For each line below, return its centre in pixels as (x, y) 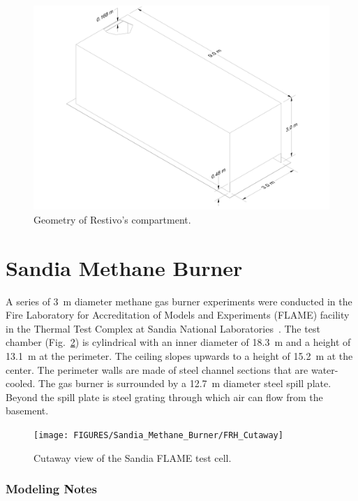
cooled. (21, 383)
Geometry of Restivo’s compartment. (112, 219)
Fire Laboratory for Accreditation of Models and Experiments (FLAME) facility (178, 315)
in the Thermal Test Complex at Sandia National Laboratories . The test (163, 328)
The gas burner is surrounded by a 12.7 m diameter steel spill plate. (185, 383)
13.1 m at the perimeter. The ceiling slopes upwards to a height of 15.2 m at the (179, 356)
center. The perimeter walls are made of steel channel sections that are (157, 369)
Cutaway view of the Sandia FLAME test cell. (133, 457)
